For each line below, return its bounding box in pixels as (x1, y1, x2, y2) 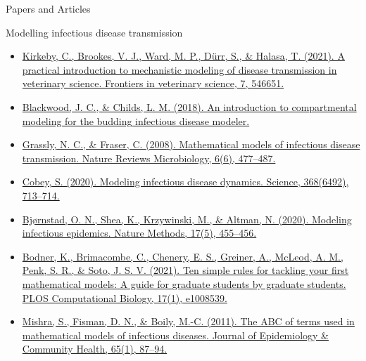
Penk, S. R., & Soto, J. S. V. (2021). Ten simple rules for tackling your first (22, 263, 349, 277)
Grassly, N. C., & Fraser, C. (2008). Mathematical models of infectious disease (22, 137, 360, 152)
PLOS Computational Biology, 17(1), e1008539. (22, 290, 227, 305)
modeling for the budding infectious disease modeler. (22, 113, 250, 128)
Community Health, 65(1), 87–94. (22, 341, 168, 356)
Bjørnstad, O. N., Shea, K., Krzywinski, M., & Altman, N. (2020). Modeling (22, 211, 352, 226)
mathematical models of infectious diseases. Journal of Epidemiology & (22, 327, 329, 342)
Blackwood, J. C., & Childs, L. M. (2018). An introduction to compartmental (22, 99, 357, 114)
